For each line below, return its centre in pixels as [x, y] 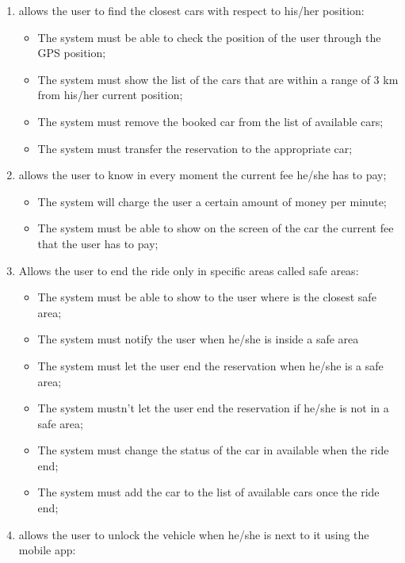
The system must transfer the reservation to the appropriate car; [195, 148]
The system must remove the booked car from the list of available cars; [210, 121]
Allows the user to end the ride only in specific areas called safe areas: [189, 270]
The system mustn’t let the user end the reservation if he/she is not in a [213, 408]
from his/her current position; [110, 95]
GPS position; [72, 53]
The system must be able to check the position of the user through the [209, 37]
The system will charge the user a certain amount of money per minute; [212, 201]
